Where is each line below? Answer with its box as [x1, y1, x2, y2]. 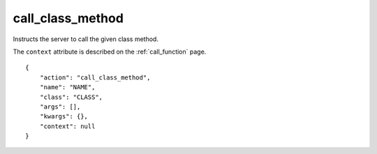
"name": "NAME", [39, 84, 96, 91]
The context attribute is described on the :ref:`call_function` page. [13, 47, 207, 56]
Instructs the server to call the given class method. [13, 35, 158, 43]
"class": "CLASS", [39, 93, 103, 101]
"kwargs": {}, [39, 112, 89, 121]
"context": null [39, 122, 96, 130]
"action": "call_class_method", [39, 73, 151, 82]
